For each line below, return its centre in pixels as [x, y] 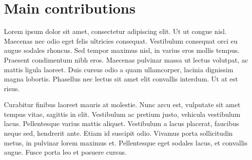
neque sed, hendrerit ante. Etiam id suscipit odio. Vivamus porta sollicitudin [118, 133]
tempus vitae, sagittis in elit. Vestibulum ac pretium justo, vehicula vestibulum [122, 114]
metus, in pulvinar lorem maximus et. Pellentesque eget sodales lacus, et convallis [126, 142]
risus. [12, 88]
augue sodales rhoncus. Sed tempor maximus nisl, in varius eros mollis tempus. [122, 50]
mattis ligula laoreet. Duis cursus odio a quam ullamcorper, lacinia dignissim [119, 69]
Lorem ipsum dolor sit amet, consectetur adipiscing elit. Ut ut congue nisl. [115, 31]
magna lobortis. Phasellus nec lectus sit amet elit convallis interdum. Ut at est [121, 79]
